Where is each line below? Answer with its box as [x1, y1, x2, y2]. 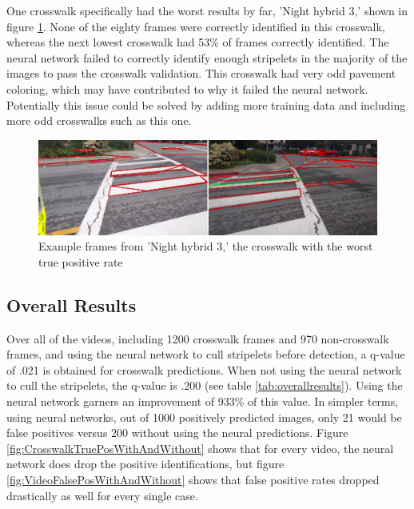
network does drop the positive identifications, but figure [6, 455, 285, 472]
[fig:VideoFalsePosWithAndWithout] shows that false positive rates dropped [6, 471, 380, 487]
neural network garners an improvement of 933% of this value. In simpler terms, [6, 392, 399, 409]
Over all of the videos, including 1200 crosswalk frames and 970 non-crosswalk [6, 330, 389, 347]
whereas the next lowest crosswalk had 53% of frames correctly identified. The [6, 34, 389, 50]
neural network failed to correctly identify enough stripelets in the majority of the [6, 49, 408, 66]
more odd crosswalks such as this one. [6, 112, 192, 129]
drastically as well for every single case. [6, 487, 198, 503]
